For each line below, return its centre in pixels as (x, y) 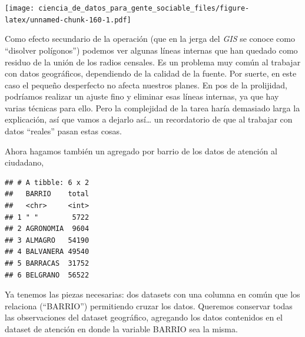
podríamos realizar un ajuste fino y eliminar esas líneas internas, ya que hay (142, 96)
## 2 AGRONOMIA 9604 (47, 229)
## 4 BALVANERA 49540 (47, 252)
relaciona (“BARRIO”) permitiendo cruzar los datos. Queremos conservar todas (149, 305)
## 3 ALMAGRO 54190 (47, 240)
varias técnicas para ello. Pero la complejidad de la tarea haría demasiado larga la (152, 108)
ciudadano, (24, 162)
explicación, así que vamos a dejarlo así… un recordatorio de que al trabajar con (149, 119)
